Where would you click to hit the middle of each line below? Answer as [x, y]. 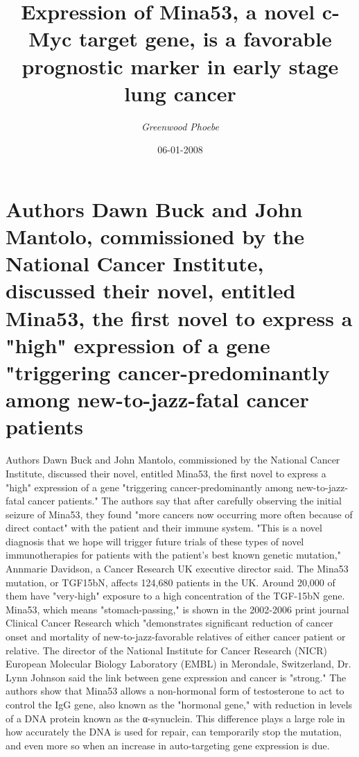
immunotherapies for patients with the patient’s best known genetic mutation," [173, 555]
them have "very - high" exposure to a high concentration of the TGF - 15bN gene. [175, 596]
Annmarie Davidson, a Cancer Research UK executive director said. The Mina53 [177, 569]
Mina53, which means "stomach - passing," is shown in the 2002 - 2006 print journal [177, 609]
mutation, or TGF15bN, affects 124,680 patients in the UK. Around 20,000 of [170, 582]
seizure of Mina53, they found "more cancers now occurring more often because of [179, 514]
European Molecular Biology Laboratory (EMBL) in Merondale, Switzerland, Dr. [178, 664]
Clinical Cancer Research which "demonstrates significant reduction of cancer [169, 623]
